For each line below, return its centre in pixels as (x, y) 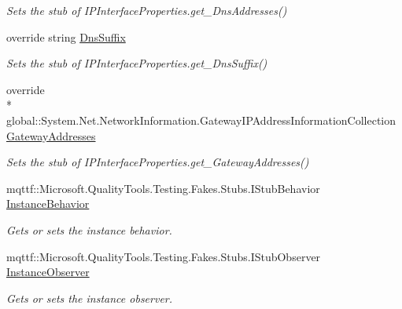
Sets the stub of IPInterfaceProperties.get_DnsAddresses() (147, 10)
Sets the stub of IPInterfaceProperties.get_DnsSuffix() (137, 63)
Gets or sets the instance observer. (90, 298)
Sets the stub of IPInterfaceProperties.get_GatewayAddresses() (158, 162)
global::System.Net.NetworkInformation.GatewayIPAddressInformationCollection (201, 120)
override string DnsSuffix (66, 36)
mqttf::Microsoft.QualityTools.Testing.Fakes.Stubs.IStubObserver (164, 256)
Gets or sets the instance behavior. (89, 229)
